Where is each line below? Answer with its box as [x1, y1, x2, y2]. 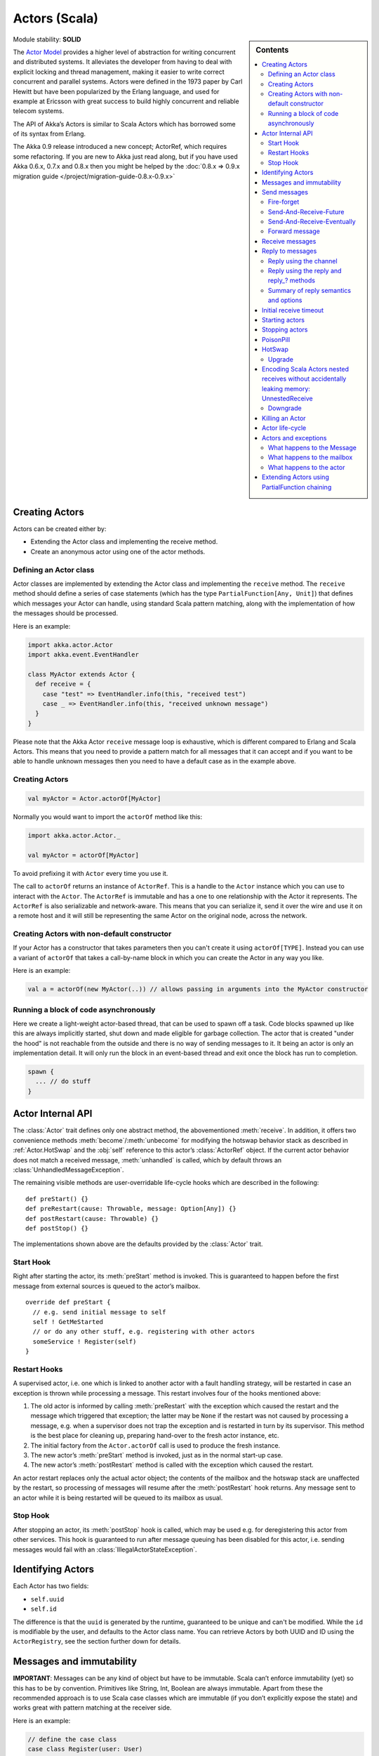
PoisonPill [262, 335, 291, 343]
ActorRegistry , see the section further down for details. [13, 1637, 181, 1646]
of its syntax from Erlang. [13, 130, 86, 138]
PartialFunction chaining [262, 483, 332, 491]
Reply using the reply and [267, 267, 342, 275]
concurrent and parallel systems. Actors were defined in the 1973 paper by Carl [13, 77, 243, 86]
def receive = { [35, 680, 91, 688]
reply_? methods [267, 276, 316, 284]
